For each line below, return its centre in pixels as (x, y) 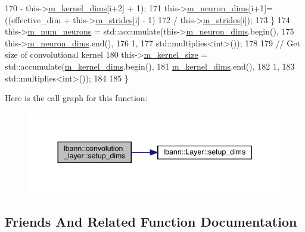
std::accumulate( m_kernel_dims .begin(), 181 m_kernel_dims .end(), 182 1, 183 (150, 66)
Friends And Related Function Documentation (151, 221)
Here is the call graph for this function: (76, 98)
